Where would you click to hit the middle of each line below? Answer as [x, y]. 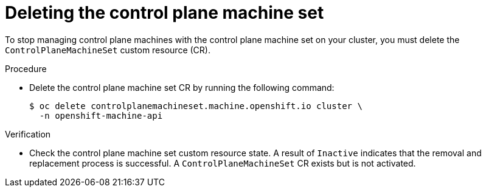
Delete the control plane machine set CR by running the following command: [182, 87]
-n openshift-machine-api [101, 115]
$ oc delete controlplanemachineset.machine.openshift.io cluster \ [196, 106]
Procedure [26, 68]
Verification [28, 134]
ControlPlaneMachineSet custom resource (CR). [108, 50]
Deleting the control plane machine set [165, 13]
